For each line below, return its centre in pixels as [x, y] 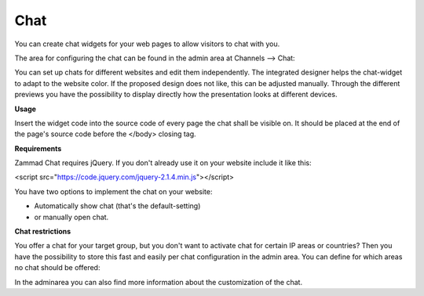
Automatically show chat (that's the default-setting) [117, 206]
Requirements [38, 148]
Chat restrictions [43, 232]
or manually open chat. [71, 217]
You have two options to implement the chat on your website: [113, 191]
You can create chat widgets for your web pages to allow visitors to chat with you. [147, 44]
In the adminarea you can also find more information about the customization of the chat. [158, 282]
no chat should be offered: [57, 268]
